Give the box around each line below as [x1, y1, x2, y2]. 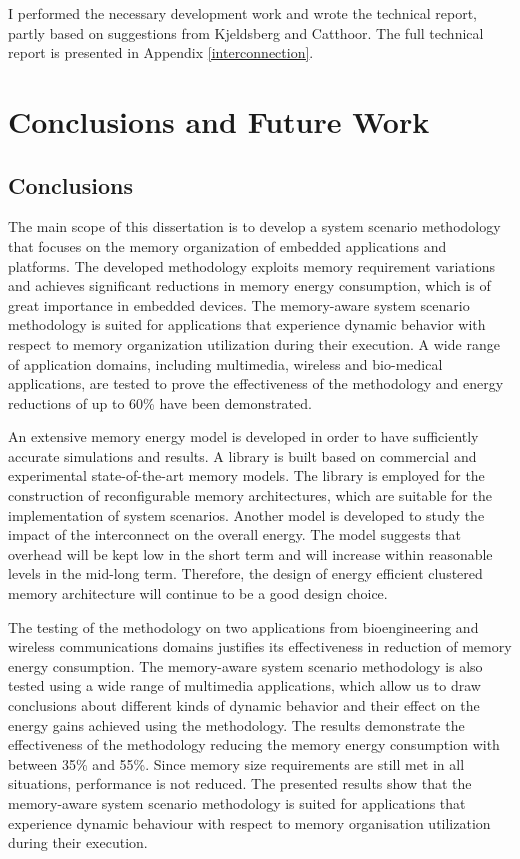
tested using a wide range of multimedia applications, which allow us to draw [8, 675, 481, 696]
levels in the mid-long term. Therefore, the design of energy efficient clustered [8, 563, 483, 584]
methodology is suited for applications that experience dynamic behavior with [8, 314, 486, 335]
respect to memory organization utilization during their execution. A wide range [8, 333, 500, 354]
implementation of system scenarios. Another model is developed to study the [8, 504, 485, 525]
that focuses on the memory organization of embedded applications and [8, 235, 447, 256]
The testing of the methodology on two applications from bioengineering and [8, 616, 479, 637]
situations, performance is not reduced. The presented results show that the [8, 773, 472, 794]
